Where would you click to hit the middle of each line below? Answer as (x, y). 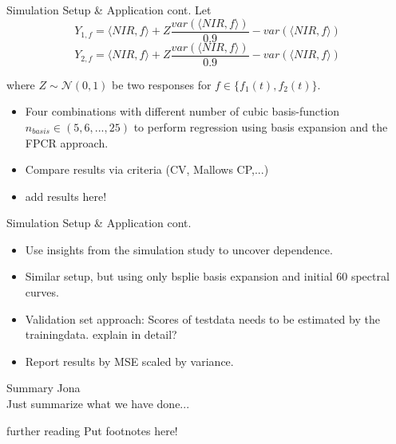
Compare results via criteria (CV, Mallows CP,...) (147, 169)
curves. (42, 292)
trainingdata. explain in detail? (101, 334)
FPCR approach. (67, 142)
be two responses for (162, 84)
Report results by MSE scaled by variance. (129, 361)
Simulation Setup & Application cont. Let (109, 10)
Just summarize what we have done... (98, 404)
